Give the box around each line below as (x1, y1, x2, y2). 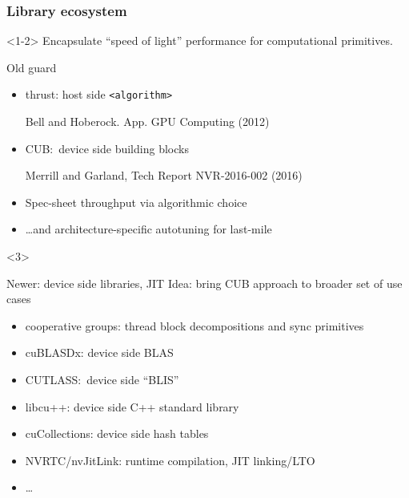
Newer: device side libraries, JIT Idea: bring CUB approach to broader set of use (6, 274, 403, 291)
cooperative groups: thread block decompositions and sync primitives (25, 317, 364, 334)
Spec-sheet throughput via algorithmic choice (25, 193, 247, 210)
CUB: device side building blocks (25, 140, 189, 156)
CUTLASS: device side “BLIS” (25, 371, 179, 387)
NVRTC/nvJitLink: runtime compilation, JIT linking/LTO (25, 451, 315, 468)
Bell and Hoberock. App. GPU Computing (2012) (25, 113, 270, 130)
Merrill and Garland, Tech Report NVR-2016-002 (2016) (25, 167, 303, 184)
